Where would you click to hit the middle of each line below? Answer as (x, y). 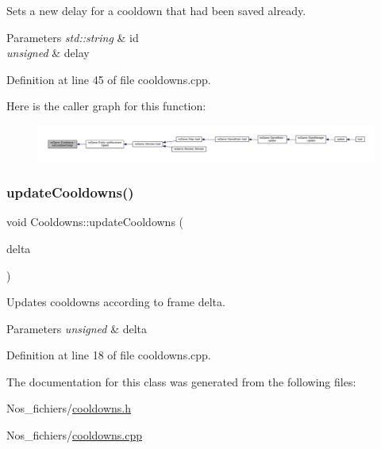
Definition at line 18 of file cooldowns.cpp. (109, 355)
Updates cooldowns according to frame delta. (116, 302)
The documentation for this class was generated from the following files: (181, 381)
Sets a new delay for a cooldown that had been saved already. (156, 10)
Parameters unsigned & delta (77, 328)
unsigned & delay (48, 53)
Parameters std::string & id (73, 37)
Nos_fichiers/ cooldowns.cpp (75, 435)
